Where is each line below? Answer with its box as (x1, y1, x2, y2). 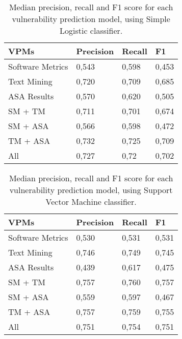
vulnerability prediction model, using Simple (12, 13, 170, 25)
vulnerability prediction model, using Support (9, 184, 173, 196)
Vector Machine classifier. (45, 196, 137, 207)
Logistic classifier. (60, 25, 123, 36)
